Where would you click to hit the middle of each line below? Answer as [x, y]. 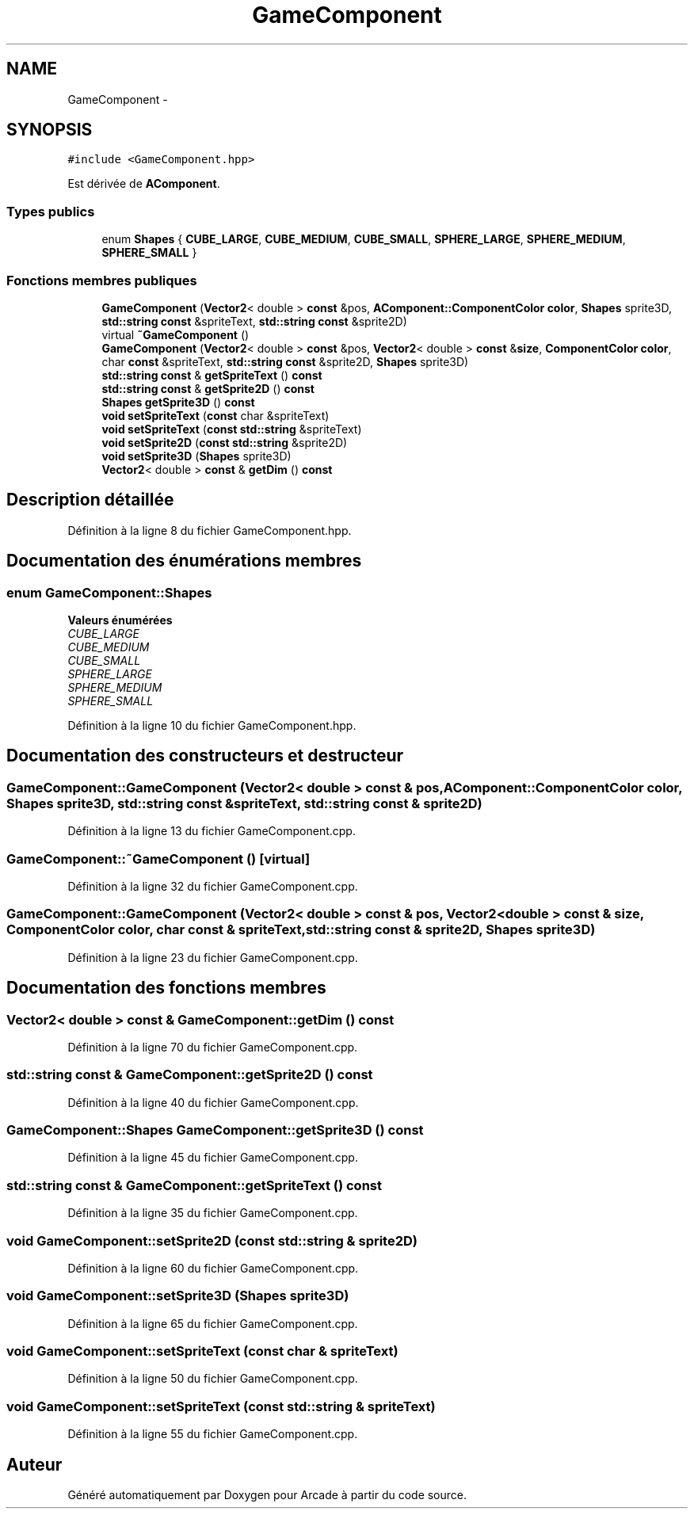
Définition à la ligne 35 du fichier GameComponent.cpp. [213, 1213]
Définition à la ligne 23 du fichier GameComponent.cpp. [213, 957]
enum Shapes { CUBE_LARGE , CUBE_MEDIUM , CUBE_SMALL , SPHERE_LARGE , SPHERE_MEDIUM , [364, 239]
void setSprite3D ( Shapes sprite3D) [196, 456]
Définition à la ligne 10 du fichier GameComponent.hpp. [212, 725]
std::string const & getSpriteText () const [212, 375]
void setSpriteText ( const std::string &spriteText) [232, 429]
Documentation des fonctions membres [166, 988]
